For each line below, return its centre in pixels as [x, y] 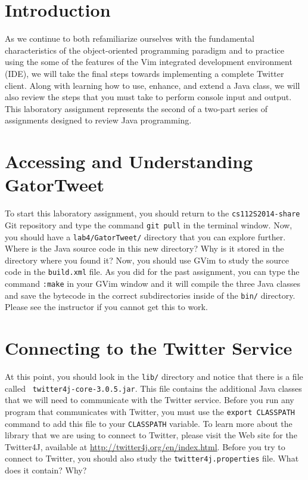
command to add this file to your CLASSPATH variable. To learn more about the [149, 423]
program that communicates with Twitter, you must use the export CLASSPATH [150, 411]
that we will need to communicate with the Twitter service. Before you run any [150, 400]
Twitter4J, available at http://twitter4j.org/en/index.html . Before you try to [145, 446]
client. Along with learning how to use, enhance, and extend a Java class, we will [153, 85]
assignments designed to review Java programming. [98, 120]
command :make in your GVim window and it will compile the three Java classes [153, 283]
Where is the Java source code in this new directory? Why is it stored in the [144, 248]
